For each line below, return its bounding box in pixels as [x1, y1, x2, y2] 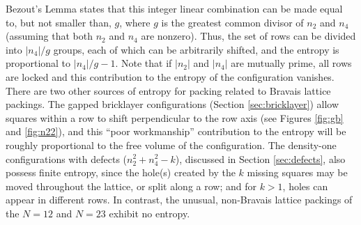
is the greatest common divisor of [161, 15, 304, 29]
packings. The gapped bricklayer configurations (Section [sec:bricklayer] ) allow [6, 97, 339, 111]
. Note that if [115, 56, 172, 70]
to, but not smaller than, [6, 15, 112, 29]
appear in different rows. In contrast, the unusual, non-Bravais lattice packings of [6, 192, 353, 207]
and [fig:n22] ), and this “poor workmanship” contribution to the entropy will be [6, 124, 346, 139]
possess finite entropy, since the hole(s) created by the [6, 165, 236, 180]
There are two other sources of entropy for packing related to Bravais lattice [6, 83, 331, 98]
